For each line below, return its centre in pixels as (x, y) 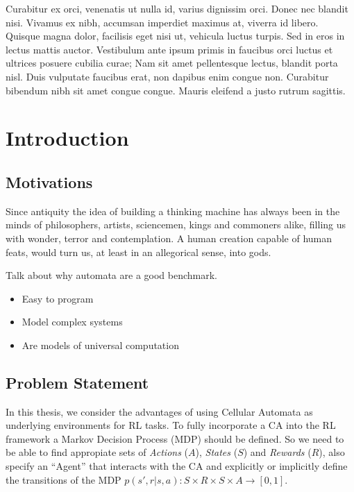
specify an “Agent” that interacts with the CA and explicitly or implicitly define (177, 466)
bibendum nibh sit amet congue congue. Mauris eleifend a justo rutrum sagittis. (176, 90)
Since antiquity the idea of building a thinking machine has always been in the (173, 211)
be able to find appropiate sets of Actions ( (97, 452)
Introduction (67, 138)
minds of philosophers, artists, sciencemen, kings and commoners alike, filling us (176, 224)
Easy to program (58, 298)
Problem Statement (77, 382)
